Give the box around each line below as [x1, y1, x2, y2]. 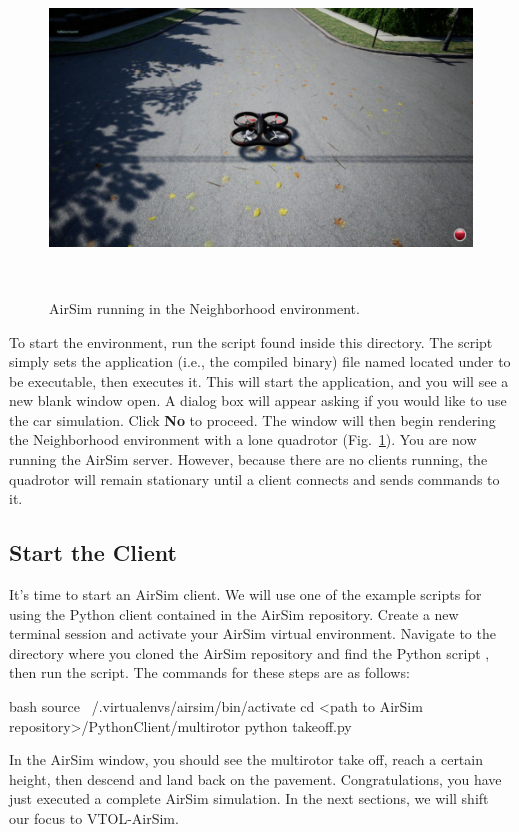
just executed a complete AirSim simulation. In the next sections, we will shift [9, 788, 489, 809]
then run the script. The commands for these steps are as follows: [9, 662, 410, 683]
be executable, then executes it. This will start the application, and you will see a [9, 370, 509, 391]
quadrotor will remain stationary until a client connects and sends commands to [9, 468, 500, 489]
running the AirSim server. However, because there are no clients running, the [9, 449, 488, 470]
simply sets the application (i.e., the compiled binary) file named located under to [9, 351, 511, 372]
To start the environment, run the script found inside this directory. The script [9, 331, 493, 352]
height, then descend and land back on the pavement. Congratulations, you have [9, 768, 502, 789]
